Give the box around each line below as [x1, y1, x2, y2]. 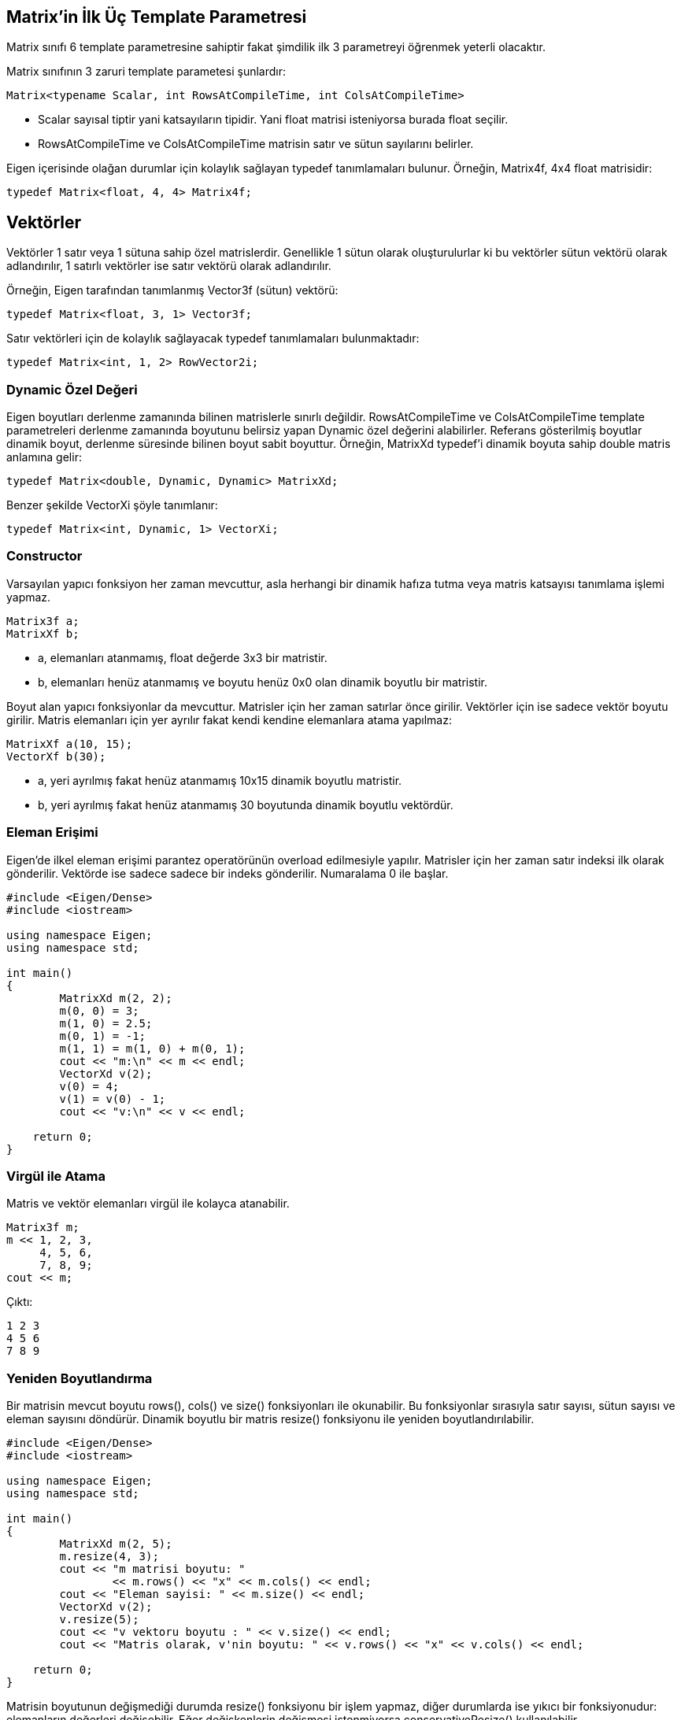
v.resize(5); [59, 1613, 139, 1626]
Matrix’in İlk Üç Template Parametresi [6, 7, 307, 27]
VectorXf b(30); [6, 749, 106, 763]
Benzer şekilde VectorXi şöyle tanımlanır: [6, 498, 218, 512]
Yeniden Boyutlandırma [6, 1370, 153, 1386]
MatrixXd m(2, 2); [59, 991, 172, 1004]
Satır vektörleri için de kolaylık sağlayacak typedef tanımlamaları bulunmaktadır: [6, 331, 420, 346]
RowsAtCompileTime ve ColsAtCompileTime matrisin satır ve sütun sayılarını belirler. [38, 137, 474, 151]
